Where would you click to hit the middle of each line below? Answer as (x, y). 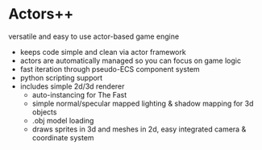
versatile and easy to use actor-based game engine (94, 36)
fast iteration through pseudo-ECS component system (110, 69)
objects (44, 112)
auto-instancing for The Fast (79, 94)
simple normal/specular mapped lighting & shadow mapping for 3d (143, 103)
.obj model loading (63, 120)
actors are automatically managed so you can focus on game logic (131, 60)
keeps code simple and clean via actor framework (103, 52)
